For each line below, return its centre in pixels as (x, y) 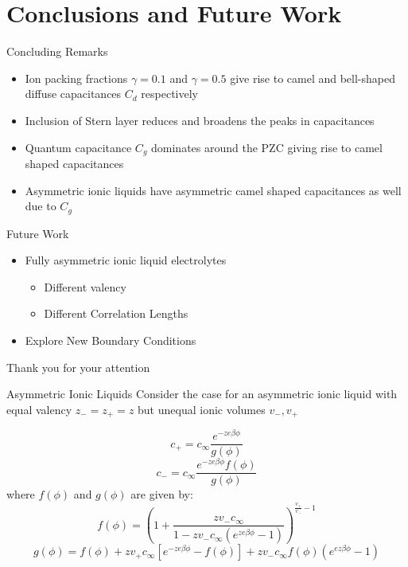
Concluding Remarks (57, 51)
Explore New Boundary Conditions (111, 340)
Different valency (85, 286)
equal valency (39, 409)
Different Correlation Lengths (116, 313)
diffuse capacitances (73, 94)
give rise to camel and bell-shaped (313, 78)
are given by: (162, 494)
